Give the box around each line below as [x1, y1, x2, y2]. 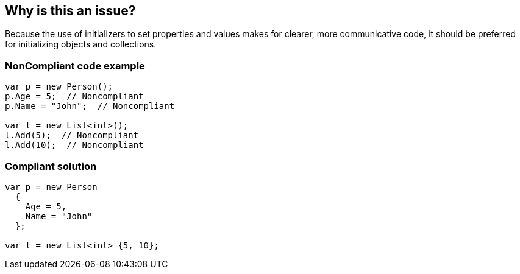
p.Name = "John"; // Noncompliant [5, 101, 175, 111]
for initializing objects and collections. [5, 39, 157, 50]
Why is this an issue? [5, 3, 136, 18]
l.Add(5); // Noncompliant [5, 130, 139, 141]
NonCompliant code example [5, 59, 145, 72]
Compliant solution [5, 160, 97, 172]
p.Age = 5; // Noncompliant [5, 91, 144, 102]
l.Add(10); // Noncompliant [5, 140, 144, 150]
